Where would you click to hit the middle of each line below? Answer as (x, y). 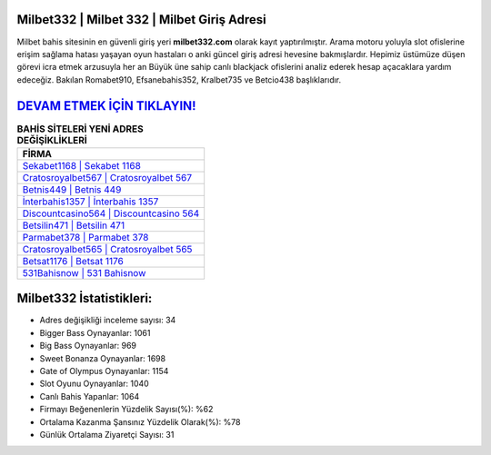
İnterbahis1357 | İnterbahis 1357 (90, 202)
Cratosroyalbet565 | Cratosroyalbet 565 (107, 249)
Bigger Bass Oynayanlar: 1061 (95, 332)
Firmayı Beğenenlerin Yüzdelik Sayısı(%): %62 (126, 410)
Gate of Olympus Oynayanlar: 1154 (104, 371)
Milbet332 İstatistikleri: (85, 298)
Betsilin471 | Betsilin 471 (74, 225)
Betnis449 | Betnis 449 (72, 189)
